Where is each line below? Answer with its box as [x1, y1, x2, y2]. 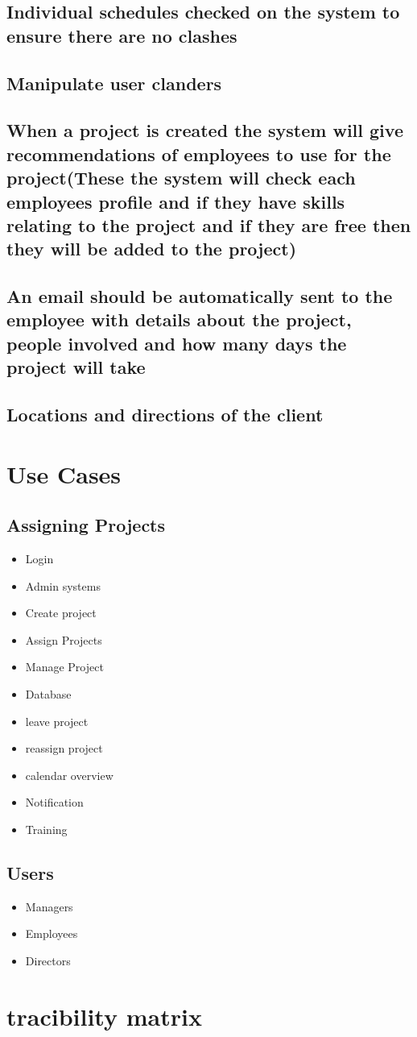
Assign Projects [25, 631, 102, 648]
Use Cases [6, 457, 122, 490]
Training [25, 820, 68, 837]
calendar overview [25, 766, 114, 783]
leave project [25, 712, 89, 729]
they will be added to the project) [6, 236, 297, 261]
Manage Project [25, 658, 104, 675]
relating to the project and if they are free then [6, 212, 411, 237]
